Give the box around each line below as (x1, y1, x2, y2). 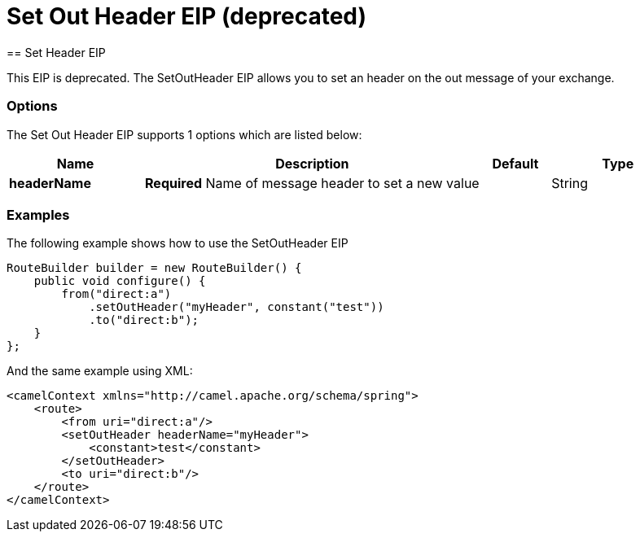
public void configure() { (33, 274, 206, 288)
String (551, 174, 589, 191)
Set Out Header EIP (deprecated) (7, 2, 367, 30)
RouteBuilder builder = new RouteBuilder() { (7, 261, 302, 275)
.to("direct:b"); (89, 313, 199, 327)
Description (275, 155, 349, 172)
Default (492, 155, 539, 172)
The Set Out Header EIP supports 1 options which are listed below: (7, 127, 362, 142)
